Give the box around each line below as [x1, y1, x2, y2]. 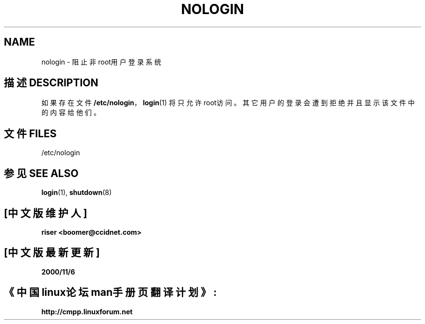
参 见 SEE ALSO [4, 167, 79, 179]
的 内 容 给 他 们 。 [41, 108, 101, 117]
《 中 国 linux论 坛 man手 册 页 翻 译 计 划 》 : [4, 286, 217, 299]
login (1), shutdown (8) [41, 188, 112, 197]
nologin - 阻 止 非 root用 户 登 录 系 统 [41, 57, 162, 66]
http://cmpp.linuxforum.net [41, 307, 133, 316]
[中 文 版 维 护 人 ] [4, 207, 87, 219]
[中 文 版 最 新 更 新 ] [4, 246, 100, 259]
